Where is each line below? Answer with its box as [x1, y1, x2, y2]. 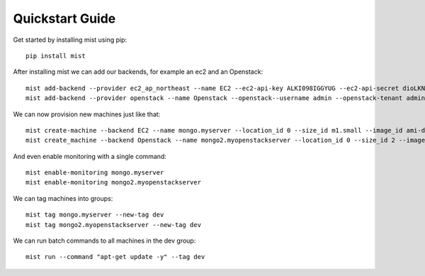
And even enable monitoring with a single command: [13, 152, 166, 160]
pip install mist [25, 52, 86, 60]
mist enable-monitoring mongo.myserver [25, 169, 164, 177]
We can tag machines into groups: [13, 194, 113, 202]
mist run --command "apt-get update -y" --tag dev [25, 253, 205, 261]
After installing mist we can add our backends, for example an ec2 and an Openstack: [13, 67, 263, 76]
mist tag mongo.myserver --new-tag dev [25, 211, 164, 219]
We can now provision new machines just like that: [13, 110, 161, 118]
